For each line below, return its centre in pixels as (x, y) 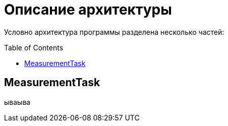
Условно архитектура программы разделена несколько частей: (114, 32)
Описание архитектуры (88, 10)
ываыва (17, 102)
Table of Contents (34, 47)
